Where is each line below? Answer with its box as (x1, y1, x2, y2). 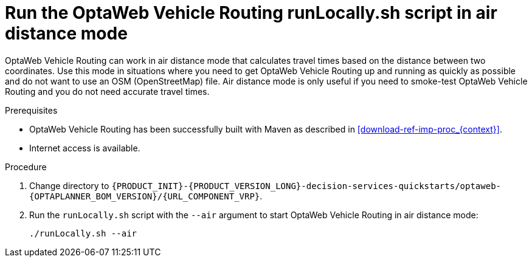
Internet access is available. (29, 142, 140, 153)
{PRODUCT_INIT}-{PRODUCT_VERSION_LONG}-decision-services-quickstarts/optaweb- (111, 181, 501, 191)
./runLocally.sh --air (29, 228, 137, 238)
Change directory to (29, 180, 109, 191)
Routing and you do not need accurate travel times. (5, 86, 210, 97)
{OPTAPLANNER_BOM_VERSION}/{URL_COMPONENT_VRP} (29, 191, 260, 201)
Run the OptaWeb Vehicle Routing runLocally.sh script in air (5, 2, 497, 23)
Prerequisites (5, 105, 58, 115)
